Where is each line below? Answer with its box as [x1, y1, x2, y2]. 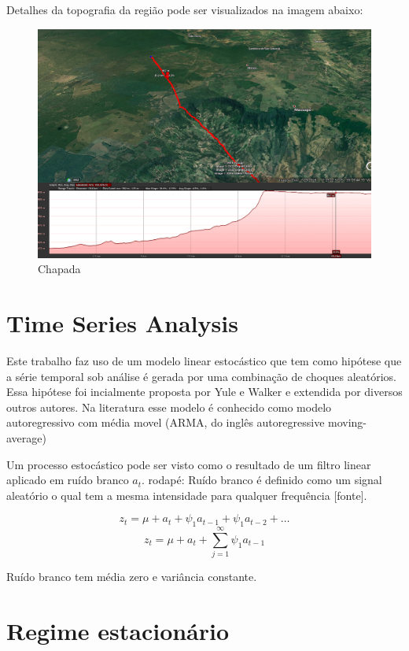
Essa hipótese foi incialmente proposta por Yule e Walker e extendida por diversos [6, 383, 403, 400]
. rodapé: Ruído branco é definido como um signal [142, 472, 382, 488]
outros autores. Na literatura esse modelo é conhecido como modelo [6, 398, 332, 415]
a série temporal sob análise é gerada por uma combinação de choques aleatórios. [6, 368, 396, 384]
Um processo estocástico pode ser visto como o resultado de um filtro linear [6, 456, 371, 472]
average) [6, 429, 46, 446]
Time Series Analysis [6, 307, 238, 339]
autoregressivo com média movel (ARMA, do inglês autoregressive [6, 414, 325, 431]
